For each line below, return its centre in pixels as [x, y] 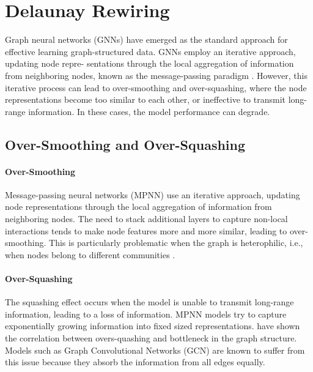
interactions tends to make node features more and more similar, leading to [146, 230]
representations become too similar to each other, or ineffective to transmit [145, 99]
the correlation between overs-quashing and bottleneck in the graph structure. [151, 338]
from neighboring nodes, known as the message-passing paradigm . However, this [156, 75]
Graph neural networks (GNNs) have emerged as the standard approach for [146, 39]
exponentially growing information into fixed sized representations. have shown [153, 326]
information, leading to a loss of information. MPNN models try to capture [146, 314]
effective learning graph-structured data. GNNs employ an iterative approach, [150, 51]
